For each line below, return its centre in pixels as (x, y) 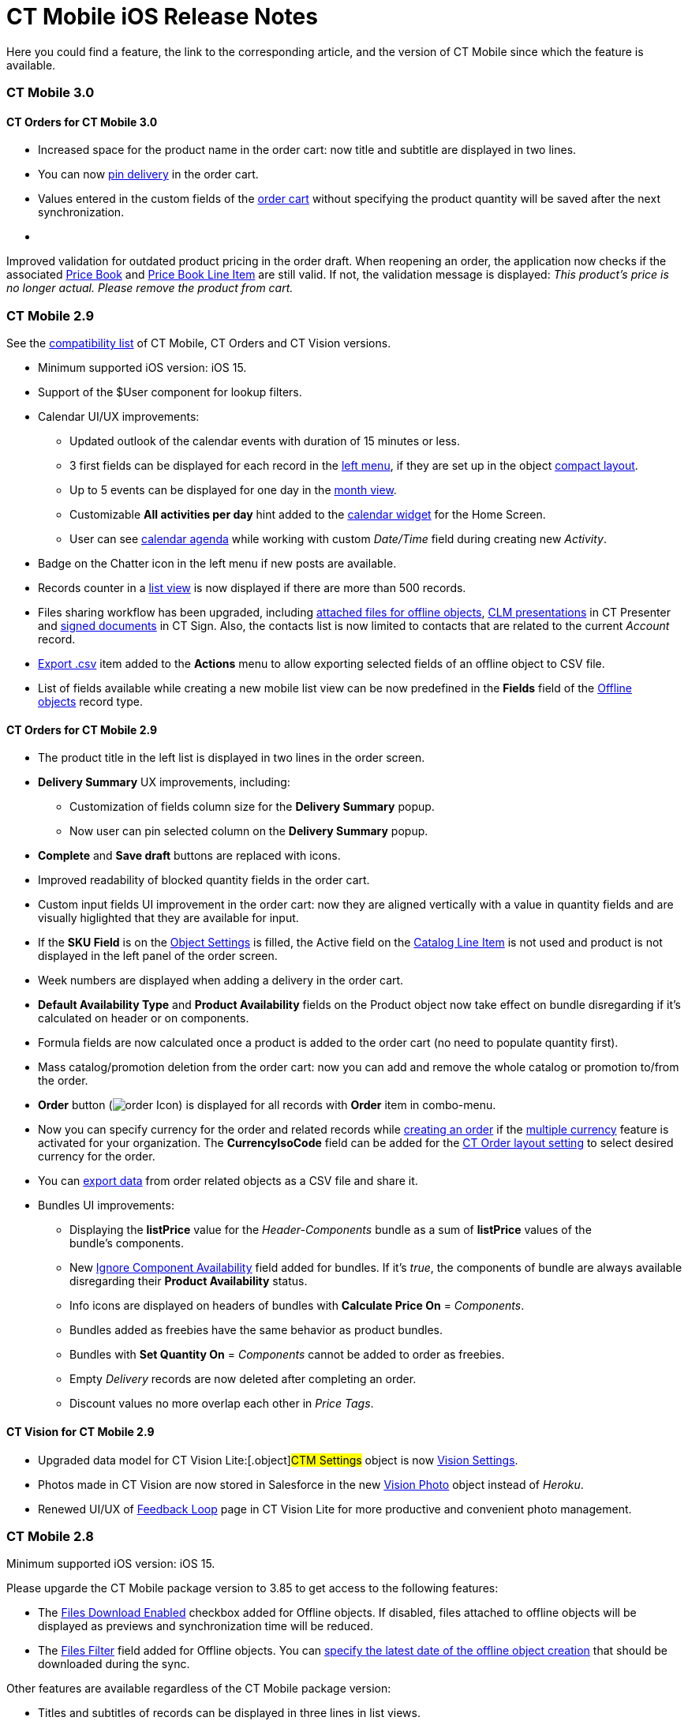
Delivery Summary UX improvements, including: (164, 782)
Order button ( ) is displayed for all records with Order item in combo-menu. (267, 1105)
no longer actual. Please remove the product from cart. (150, 288)
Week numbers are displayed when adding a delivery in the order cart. (221, 980)
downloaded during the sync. (114, 1664)
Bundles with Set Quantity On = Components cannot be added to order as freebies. (287, 1355)
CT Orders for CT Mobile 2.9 (82, 729)
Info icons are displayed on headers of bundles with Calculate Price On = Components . (297, 1306)
